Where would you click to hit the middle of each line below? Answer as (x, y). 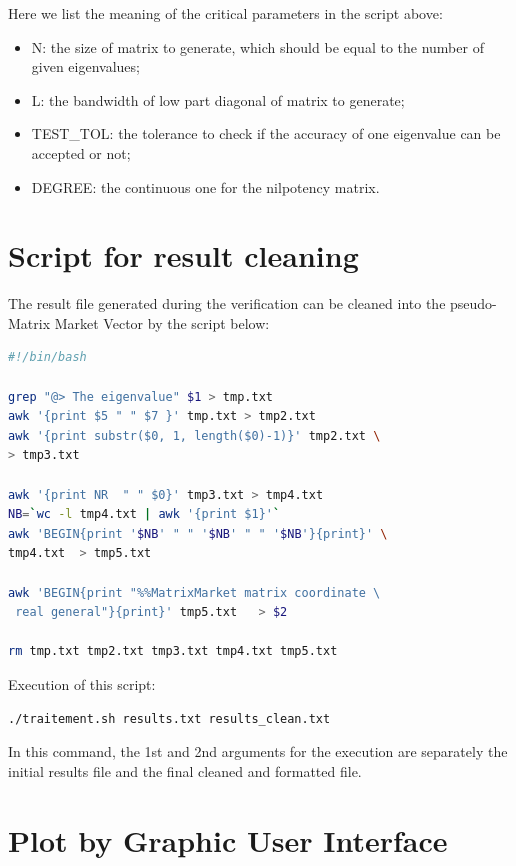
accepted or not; (81, 152)
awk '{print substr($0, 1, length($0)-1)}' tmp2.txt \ (194, 435)
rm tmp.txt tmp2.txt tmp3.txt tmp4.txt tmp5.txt (173, 651)
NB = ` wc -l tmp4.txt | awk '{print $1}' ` (144, 514)
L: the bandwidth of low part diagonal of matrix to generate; (218, 99)
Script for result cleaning (183, 255)
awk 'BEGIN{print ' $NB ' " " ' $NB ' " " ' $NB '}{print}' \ (198, 533)
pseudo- (473, 303)
